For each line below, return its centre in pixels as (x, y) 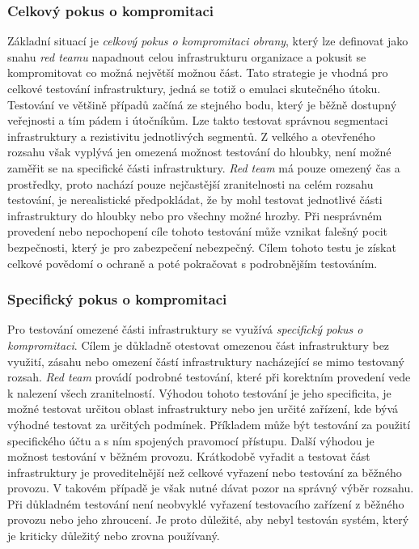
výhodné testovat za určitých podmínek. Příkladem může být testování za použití (209, 424)
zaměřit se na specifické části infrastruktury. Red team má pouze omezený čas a (204, 167)
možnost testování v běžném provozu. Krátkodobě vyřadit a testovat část (189, 456)
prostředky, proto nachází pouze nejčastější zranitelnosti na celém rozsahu (190, 183)
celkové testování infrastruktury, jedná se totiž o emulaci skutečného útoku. (194, 88)
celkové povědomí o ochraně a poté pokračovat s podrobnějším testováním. (193, 263)
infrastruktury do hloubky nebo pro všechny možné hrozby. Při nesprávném (195, 215)
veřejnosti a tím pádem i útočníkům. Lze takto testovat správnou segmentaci (198, 120)
